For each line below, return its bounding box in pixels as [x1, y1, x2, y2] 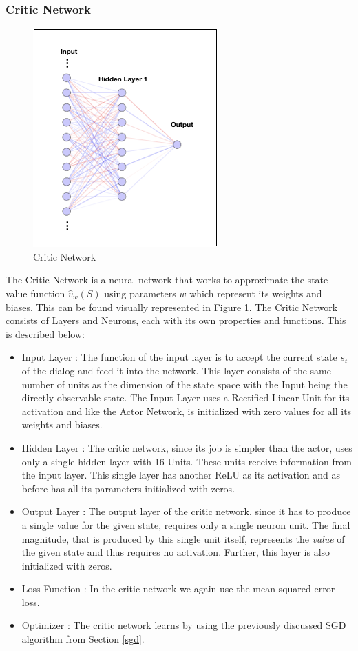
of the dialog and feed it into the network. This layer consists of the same [21, 363, 331, 377]
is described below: [6, 326, 85, 341]
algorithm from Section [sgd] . [21, 632, 145, 646]
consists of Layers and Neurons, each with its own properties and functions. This [6, 313, 346, 328]
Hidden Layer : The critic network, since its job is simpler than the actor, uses [21, 440, 352, 454]
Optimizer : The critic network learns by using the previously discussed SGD [21, 618, 346, 632]
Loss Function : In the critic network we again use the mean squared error [21, 581, 335, 596]
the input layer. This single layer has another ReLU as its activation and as [21, 468, 340, 482]
